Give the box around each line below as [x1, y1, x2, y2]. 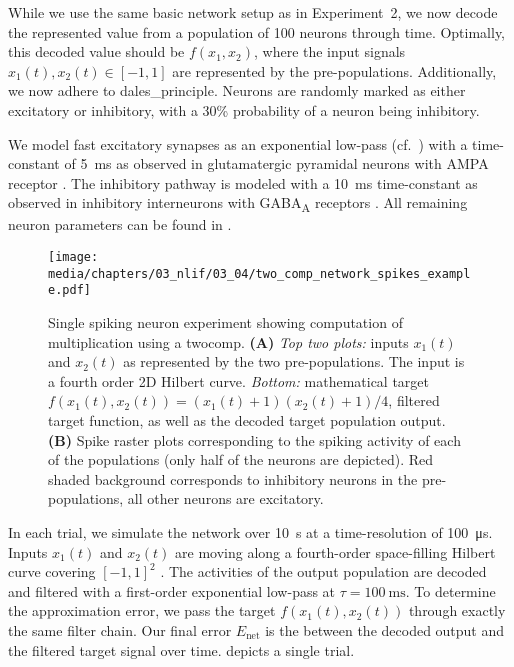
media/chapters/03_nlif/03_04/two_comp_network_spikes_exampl [48, 266, 471, 281]
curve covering [8, 561, 96, 582]
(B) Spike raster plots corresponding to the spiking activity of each [48, 429, 461, 450]
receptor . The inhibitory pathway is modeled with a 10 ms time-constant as [8, 172, 478, 193]
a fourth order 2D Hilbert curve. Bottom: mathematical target [48, 370, 429, 391]
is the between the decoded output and [265, 619, 505, 640]
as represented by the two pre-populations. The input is [123, 351, 465, 372]
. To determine [405, 580, 496, 601]
